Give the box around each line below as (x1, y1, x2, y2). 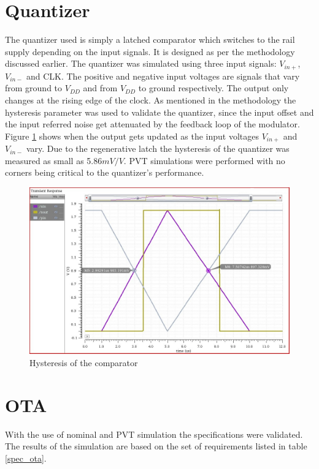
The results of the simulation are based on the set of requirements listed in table (5, 440, 307, 452)
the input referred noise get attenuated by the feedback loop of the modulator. (5, 118, 300, 130)
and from (83, 81, 118, 94)
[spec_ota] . (5, 451, 47, 464)
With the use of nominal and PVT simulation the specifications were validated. (5, 427, 303, 440)
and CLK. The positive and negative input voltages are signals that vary (26, 69, 300, 82)
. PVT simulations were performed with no (123, 154, 285, 167)
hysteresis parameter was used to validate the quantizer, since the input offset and (5, 105, 314, 118)
